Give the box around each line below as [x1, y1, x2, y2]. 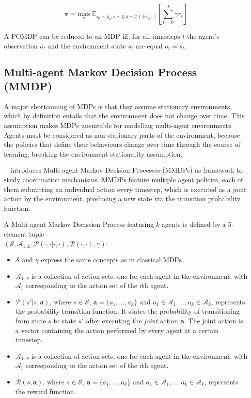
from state [15, 316, 46, 326]
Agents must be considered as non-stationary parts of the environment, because [4, 129, 240, 140]
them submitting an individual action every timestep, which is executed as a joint [4, 184, 247, 194]
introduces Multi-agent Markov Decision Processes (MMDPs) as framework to [10, 165, 243, 175]
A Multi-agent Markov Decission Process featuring [4, 219, 154, 229]
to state [53, 316, 77, 326]
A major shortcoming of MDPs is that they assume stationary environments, [4, 101, 232, 111]
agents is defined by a [161, 219, 226, 229]
